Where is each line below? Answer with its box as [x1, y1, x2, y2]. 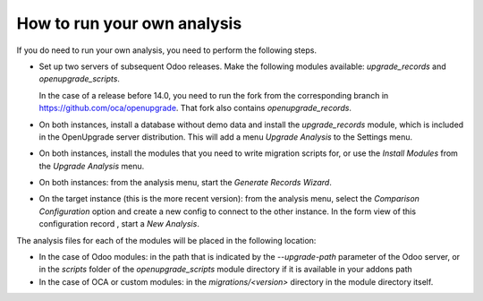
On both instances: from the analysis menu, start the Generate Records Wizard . [38, 177, 333, 188]
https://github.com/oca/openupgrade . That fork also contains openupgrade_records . [38, 103, 352, 114]
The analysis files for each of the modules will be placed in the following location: [16, 235, 317, 245]
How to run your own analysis [16, 13, 242, 33]
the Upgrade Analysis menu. [38, 160, 145, 171]
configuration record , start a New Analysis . [38, 219, 200, 229]
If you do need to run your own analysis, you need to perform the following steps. [16, 45, 318, 56]
